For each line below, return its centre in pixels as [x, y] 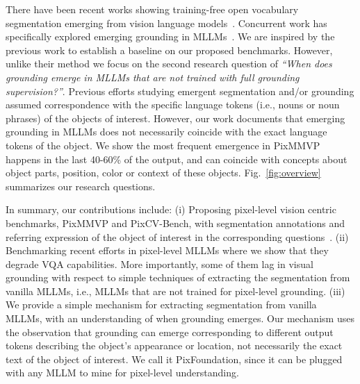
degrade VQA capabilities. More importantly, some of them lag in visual [159, 264]
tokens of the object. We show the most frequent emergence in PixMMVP [163, 145]
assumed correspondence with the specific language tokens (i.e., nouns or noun [173, 105]
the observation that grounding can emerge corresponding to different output [170, 332]
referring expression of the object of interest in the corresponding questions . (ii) [177, 236]
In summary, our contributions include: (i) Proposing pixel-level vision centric [171, 209]
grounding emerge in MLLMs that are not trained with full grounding [153, 77]
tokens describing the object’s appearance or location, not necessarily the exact [174, 345]
